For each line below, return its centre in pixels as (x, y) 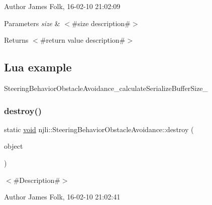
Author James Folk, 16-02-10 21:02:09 (62, 6)
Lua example (38, 67)
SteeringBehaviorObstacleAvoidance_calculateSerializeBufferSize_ (106, 88)
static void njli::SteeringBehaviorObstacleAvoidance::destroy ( (99, 129)
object (14, 146)
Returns (16, 40)
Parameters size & (32, 23)
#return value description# (83, 40)
